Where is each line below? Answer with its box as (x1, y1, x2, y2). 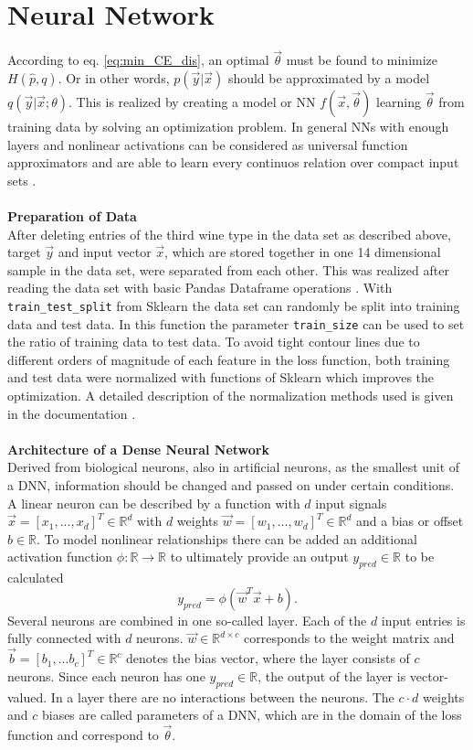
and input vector (58, 242, 152, 262)
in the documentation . (7, 403, 136, 423)
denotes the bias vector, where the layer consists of (126, 648, 410, 668)
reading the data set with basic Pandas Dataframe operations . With (7, 278, 393, 297)
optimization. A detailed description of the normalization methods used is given (7, 385, 454, 404)
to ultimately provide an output (170, 547, 349, 566)
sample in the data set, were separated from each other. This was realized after (7, 260, 449, 279)
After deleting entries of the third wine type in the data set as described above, (7, 224, 451, 243)
